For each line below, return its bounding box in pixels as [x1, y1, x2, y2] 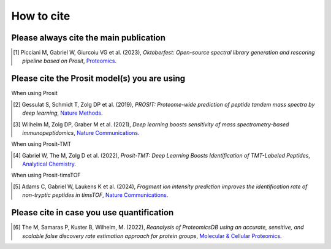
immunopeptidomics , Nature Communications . [22, 129, 140, 136]
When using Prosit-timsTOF [11, 172, 81, 179]
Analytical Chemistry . [22, 160, 76, 168]
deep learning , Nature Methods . [22, 109, 104, 117]
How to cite [11, 9, 70, 23]
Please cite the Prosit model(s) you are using [11, 74, 186, 84]
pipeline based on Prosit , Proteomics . [22, 57, 116, 64]
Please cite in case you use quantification [11, 207, 174, 218]
